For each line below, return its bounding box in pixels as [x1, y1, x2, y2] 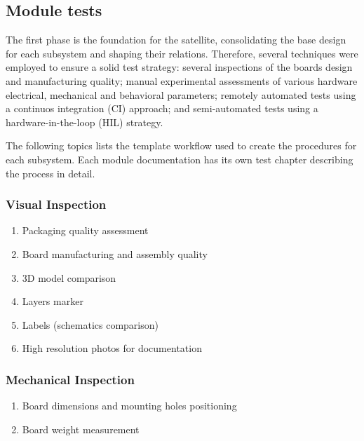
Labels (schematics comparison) [22, 317, 159, 332]
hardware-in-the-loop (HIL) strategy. [6, 114, 163, 129]
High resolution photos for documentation [22, 341, 202, 355]
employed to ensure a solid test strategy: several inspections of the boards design [6, 60, 353, 74]
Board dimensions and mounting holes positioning [22, 398, 237, 413]
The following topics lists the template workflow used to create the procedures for [6, 138, 357, 153]
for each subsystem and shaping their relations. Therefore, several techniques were [6, 46, 358, 60]
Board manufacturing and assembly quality [22, 246, 208, 261]
